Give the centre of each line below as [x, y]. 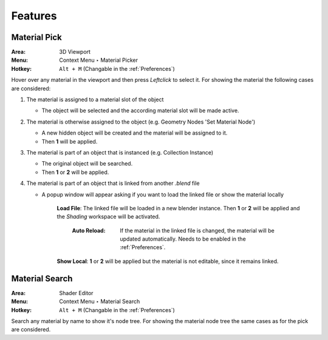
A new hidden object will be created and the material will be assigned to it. [135, 133]
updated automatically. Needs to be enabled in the [183, 239]
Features [34, 16]
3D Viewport [75, 52]
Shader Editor [76, 293]
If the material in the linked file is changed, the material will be [197, 230]
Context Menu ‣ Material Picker [98, 60]
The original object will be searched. [87, 164]
